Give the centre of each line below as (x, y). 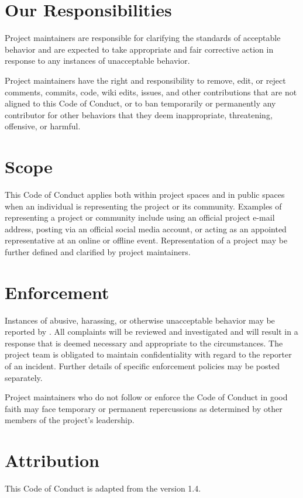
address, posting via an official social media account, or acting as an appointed (146, 229)
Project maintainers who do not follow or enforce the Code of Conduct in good (146, 397)
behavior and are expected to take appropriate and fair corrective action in (139, 49)
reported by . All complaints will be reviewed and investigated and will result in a (151, 332)
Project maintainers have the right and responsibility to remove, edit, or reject (145, 80)
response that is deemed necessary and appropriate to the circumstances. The (144, 343)
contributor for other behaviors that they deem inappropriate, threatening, (139, 114)
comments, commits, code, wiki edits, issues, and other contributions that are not (151, 92)
